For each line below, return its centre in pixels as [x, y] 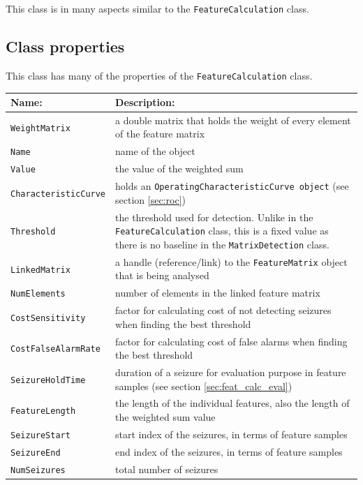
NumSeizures [38, 470]
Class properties [65, 46]
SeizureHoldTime [48, 380]
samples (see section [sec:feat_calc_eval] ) [204, 386]
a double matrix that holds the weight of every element [233, 120]
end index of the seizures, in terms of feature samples [229, 451]
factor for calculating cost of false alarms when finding [231, 341]
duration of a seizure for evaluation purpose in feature [231, 372]
